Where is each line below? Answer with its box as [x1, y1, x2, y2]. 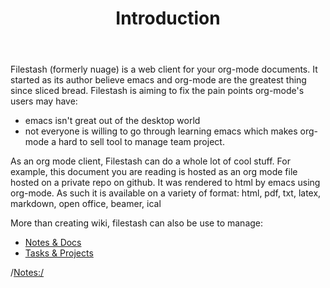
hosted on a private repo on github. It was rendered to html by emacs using [10, 177, 321, 189]
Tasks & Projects [24, 247, 94, 259]
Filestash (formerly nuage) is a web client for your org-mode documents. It [10, 63, 318, 76]
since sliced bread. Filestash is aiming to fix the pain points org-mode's [10, 85, 305, 97]
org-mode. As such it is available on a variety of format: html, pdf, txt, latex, [10, 187, 322, 199]
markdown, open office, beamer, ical [10, 198, 162, 210]
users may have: [10, 95, 78, 107]
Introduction [115, 7, 221, 30]
